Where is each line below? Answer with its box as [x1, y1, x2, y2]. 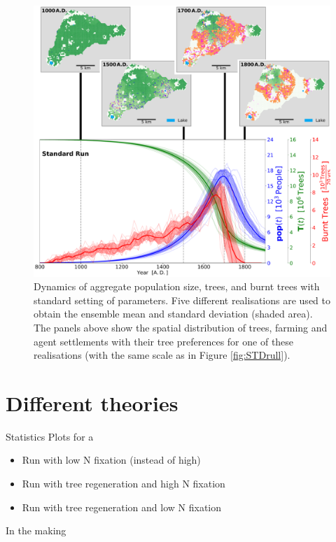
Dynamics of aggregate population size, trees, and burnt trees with [34, 279, 320, 294]
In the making [6, 523, 66, 538]
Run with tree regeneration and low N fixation [22, 499, 222, 514]
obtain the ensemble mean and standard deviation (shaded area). [34, 306, 313, 321]
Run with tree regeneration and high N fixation [22, 476, 225, 491]
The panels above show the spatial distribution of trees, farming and [34, 320, 328, 334]
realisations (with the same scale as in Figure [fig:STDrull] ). [34, 348, 290, 362]
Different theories [6, 388, 178, 417]
